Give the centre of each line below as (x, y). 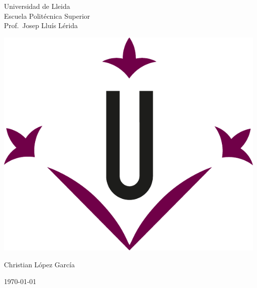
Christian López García (40, 265)
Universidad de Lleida (37, 6)
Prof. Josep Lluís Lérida (41, 25)
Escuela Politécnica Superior (47, 16)
